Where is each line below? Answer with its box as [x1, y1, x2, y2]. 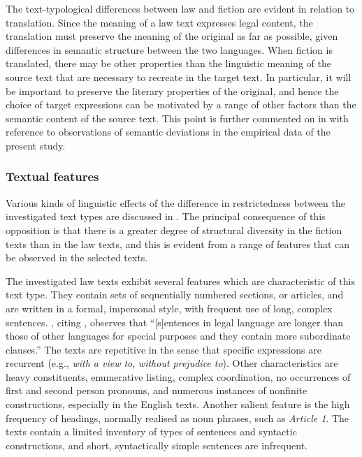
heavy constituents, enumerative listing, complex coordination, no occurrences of [6, 369, 351, 384]
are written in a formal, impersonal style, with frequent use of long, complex [6, 300, 333, 315]
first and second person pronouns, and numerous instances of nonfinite [6, 383, 307, 398]
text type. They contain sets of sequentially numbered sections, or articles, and [6, 287, 344, 302]
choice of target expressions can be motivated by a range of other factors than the [6, 97, 356, 112]
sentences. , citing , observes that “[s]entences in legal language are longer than [6, 314, 344, 329]
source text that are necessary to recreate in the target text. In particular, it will [6, 69, 352, 84]
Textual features [6, 168, 99, 185]
